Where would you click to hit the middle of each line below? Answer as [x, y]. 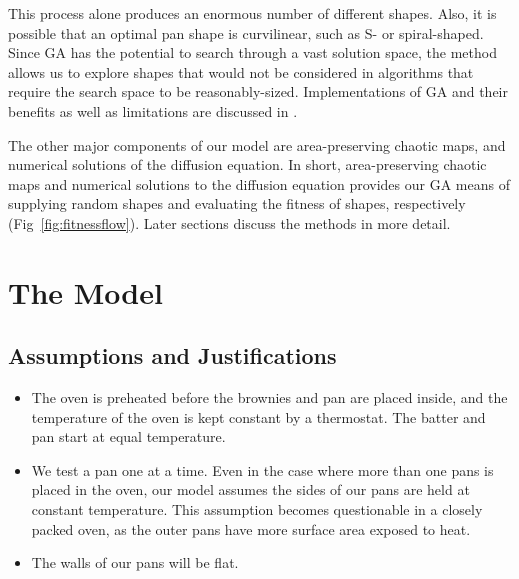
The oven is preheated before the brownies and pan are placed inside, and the [269, 397]
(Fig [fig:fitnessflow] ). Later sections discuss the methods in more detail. [229, 222]
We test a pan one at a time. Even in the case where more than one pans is [262, 469]
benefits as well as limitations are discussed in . [153, 110]
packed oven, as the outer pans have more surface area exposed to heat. [251, 528]
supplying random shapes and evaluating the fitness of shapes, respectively [237, 203]
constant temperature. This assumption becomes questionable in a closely [257, 509]
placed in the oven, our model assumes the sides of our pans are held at [250, 489]
